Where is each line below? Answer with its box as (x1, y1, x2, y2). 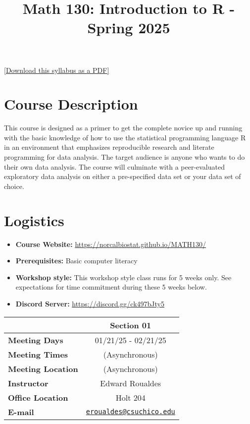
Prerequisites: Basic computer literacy (15, 255, 138, 266)
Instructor (8, 377, 49, 389)
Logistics (4, 210, 64, 230)
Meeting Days (8, 334, 63, 346)
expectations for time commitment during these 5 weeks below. (15, 282, 207, 292)
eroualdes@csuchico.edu (86, 408, 175, 416)
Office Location (8, 391, 68, 403)
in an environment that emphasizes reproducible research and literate (4, 142, 214, 152)
